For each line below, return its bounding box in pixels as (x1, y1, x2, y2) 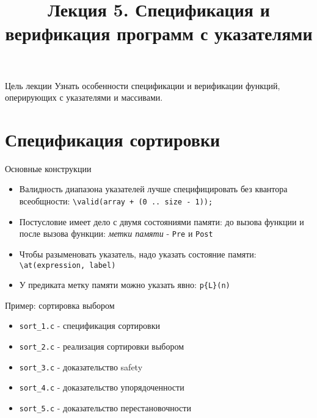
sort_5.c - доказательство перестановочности (19, 402, 191, 414)
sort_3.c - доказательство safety (19, 360, 143, 373)
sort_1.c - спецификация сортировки (19, 319, 160, 332)
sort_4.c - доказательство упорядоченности (19, 381, 184, 394)
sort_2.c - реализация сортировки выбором (19, 340, 184, 353)
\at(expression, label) (19, 261, 116, 270)
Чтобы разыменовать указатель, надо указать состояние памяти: (19, 247, 257, 260)
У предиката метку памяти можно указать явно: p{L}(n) (19, 278, 230, 291)
